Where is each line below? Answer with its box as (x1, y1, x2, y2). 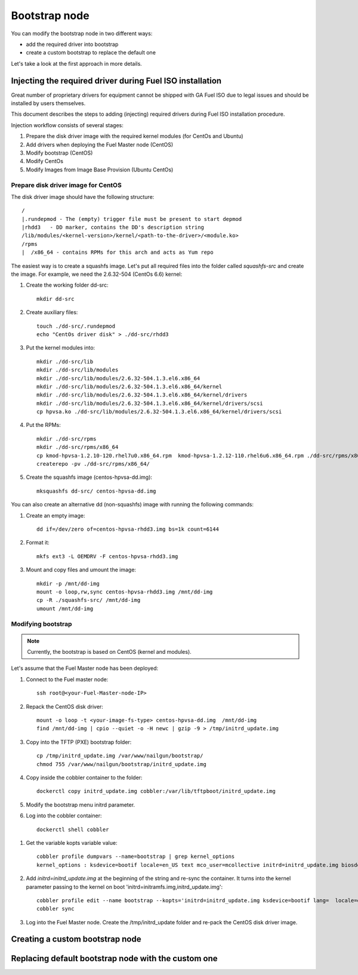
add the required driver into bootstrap (26, 41, 119, 48)
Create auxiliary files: (26, 309, 78, 316)
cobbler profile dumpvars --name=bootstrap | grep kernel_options (36, 853, 235, 860)
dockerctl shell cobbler (36, 826, 109, 833)
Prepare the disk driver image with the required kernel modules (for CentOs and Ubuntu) (26, 133, 244, 140)
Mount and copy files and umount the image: (26, 566, 137, 573)
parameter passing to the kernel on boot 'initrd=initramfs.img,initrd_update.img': (26, 883, 223, 890)
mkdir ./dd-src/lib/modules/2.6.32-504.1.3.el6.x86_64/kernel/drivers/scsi (36, 400, 263, 407)
